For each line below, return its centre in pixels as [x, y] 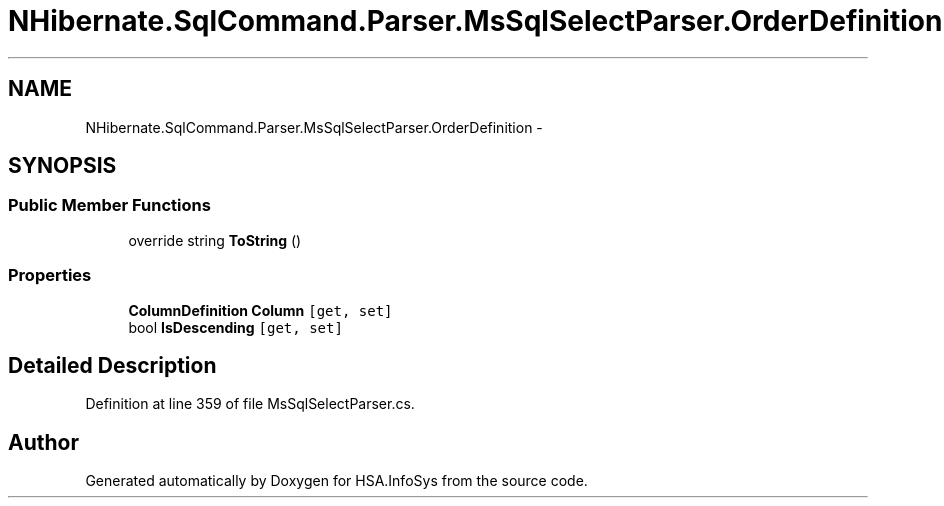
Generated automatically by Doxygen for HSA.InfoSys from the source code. [336, 481]
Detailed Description [112, 365]
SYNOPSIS [62, 166]
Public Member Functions [109, 205]
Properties [50, 275]
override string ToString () [215, 240]
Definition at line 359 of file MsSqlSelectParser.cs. [250, 404]
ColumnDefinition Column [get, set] [260, 310]
